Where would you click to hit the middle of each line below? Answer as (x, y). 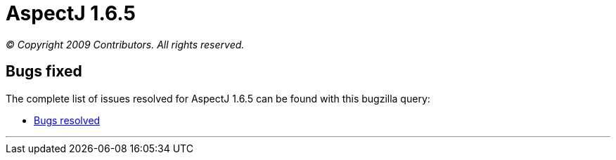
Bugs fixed (44, 72)
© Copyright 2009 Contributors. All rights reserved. (125, 44)
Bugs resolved (67, 120)
